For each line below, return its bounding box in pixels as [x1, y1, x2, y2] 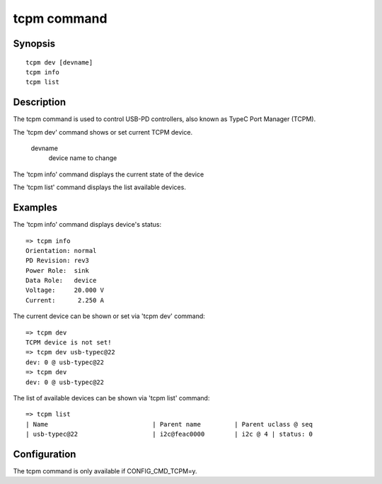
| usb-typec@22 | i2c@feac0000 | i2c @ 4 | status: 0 [25, 430, 313, 439]
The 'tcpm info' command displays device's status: [13, 220, 162, 229]
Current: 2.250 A [25, 296, 105, 304]
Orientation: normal [25, 247, 97, 254]
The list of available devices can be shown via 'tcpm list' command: [13, 393, 210, 402]
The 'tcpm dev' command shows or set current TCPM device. [13, 128, 193, 136]
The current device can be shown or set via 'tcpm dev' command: [13, 312, 205, 320]
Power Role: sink [25, 266, 90, 274]
